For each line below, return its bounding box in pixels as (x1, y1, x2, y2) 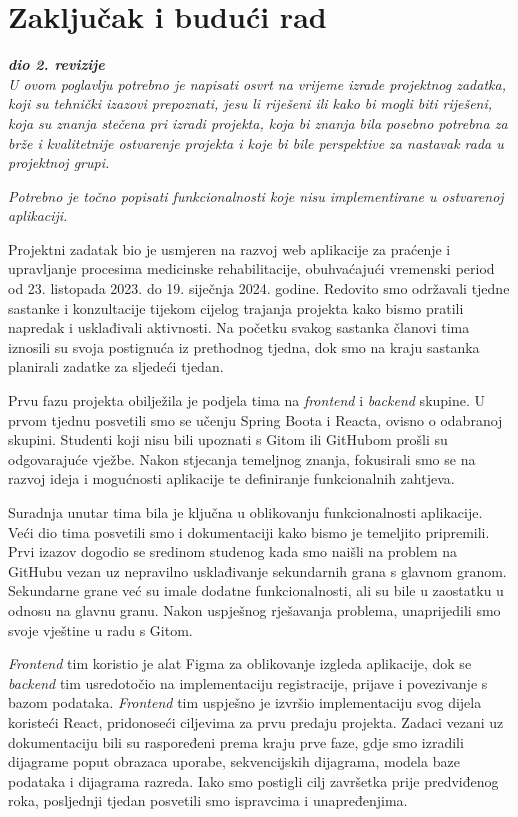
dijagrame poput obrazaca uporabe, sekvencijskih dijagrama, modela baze (8, 751, 460, 772)
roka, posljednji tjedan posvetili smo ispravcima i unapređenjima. (8, 790, 408, 811)
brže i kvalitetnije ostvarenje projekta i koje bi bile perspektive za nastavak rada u (8, 132, 504, 153)
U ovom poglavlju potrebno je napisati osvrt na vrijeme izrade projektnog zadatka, (8, 73, 506, 94)
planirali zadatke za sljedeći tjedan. (8, 356, 224, 377)
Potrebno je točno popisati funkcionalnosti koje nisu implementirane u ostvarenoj (8, 185, 504, 206)
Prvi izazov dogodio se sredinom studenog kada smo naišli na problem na (8, 541, 458, 562)
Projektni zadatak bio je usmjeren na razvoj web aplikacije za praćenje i (8, 238, 451, 259)
